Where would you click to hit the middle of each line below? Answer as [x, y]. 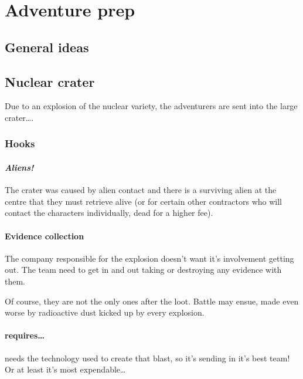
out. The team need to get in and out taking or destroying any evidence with [143, 270]
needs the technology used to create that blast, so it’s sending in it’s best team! [147, 358]
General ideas [47, 47]
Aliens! [19, 167]
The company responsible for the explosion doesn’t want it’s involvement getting [149, 258]
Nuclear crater [50, 81]
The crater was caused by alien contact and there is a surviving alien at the [141, 190]
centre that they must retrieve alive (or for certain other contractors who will [143, 201]
